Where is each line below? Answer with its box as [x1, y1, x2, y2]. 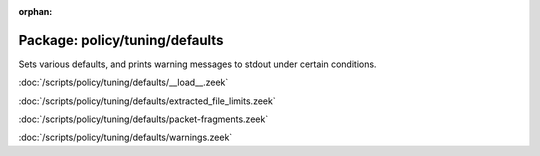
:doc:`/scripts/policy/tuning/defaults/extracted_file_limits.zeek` [18, 95, 276, 107]
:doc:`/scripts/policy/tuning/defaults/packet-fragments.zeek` [18, 113, 269, 125]
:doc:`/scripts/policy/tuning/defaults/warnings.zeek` [18, 131, 233, 144]
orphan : [18, 6, 53, 17]
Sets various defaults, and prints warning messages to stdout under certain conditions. [18, 58, 377, 70]
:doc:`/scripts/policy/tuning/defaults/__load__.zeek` [18, 76, 229, 89]
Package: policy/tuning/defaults [18, 31, 224, 49]
